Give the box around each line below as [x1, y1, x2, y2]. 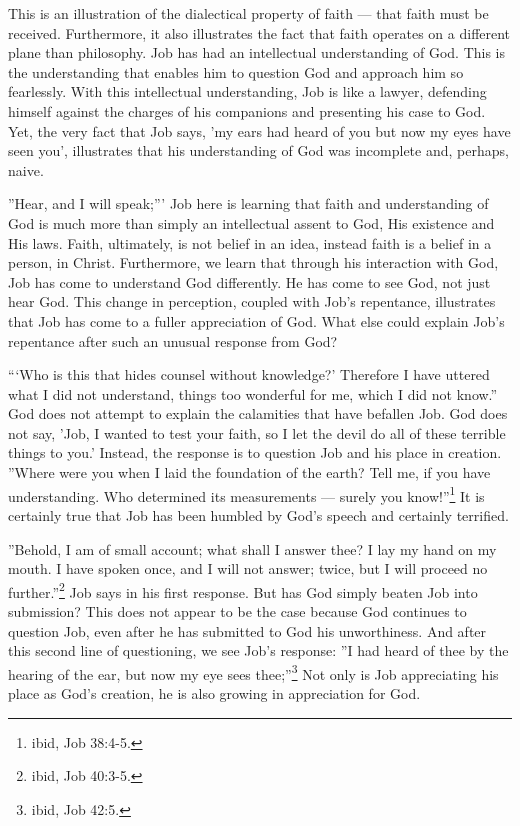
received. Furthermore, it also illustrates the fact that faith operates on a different [8, 22, 511, 43]
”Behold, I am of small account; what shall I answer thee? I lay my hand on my [8, 538, 497, 559]
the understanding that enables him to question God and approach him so [8, 61, 464, 82]
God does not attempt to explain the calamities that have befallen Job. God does [8, 403, 508, 424]
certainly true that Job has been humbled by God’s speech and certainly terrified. [8, 504, 509, 525]
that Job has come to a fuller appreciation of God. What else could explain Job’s [8, 310, 505, 331]
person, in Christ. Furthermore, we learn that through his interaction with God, [8, 252, 499, 273]
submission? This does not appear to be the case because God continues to [8, 600, 467, 621]
